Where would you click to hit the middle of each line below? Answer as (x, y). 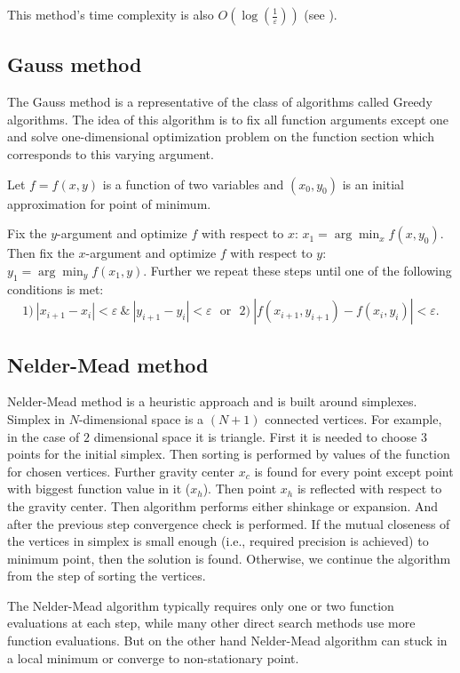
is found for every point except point (354, 471)
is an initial (373, 184)
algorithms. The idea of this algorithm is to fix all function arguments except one (228, 119)
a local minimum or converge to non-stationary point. (153, 657)
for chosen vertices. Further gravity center (121, 471)
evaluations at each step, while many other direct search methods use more (211, 623)
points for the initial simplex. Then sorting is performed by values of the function (229, 454)
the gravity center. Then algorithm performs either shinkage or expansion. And (223, 505)
